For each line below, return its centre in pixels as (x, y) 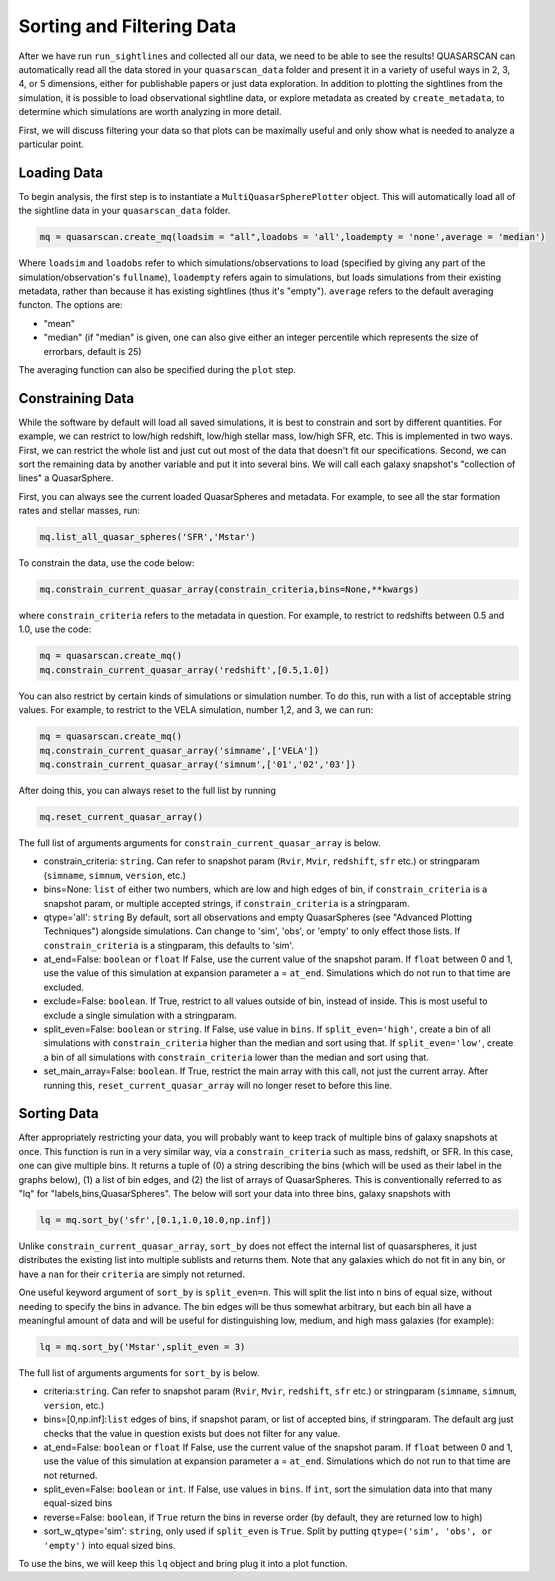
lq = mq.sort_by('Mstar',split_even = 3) (142, 1346)
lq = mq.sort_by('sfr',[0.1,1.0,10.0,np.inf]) (155, 1220)
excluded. (64, 987)
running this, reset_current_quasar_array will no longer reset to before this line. (218, 1085)
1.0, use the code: (55, 629)
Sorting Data (58, 1113)
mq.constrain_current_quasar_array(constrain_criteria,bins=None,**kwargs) (229, 589)
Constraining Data (76, 398)
